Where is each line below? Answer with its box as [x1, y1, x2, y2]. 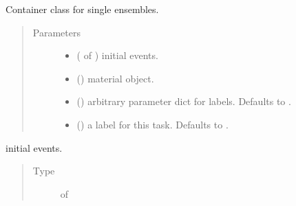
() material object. [76, 71, 154, 85]
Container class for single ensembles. [6, 2, 159, 16]
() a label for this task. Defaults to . [76, 117, 229, 131]
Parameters [32, 25, 81, 39]
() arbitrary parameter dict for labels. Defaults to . [76, 94, 291, 108]
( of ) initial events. [76, 48, 158, 62]
